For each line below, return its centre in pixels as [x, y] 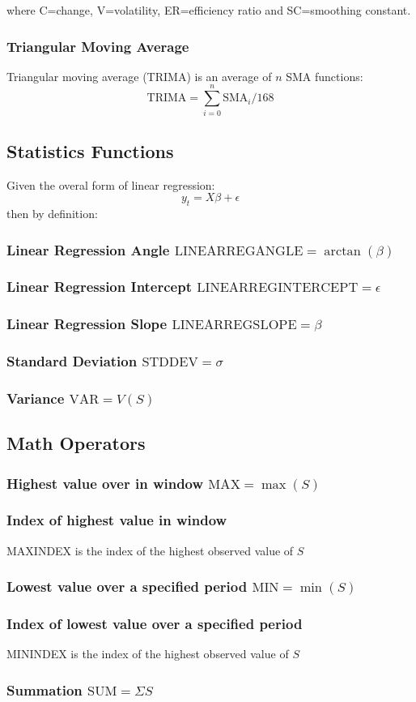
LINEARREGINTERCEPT [278, 288]
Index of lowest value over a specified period [155, 624]
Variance [36, 398]
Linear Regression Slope [87, 324]
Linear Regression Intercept [99, 287]
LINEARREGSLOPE [234, 325]
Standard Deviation [72, 361]
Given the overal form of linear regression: [111, 184]
